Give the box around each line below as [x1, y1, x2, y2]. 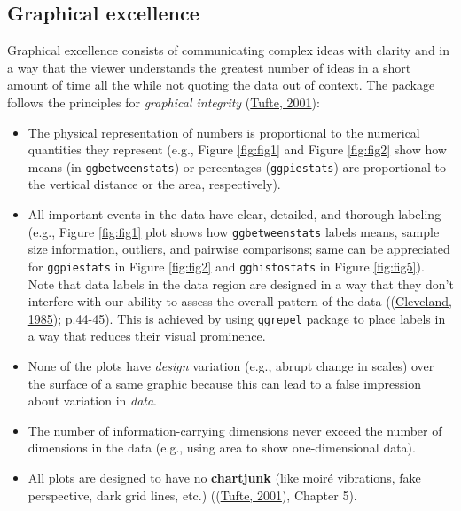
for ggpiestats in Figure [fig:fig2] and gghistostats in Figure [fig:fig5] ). [27, 256, 425, 275]
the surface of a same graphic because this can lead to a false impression [27, 373, 421, 392]
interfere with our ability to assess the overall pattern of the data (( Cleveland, [27, 292, 452, 311]
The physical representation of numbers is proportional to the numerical [27, 122, 420, 141]
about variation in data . [27, 391, 158, 410]
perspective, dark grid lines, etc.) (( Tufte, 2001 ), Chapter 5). [27, 485, 357, 504]
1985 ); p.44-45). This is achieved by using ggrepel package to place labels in [27, 309, 446, 327]
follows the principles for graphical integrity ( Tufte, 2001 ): [7, 92, 320, 111]
